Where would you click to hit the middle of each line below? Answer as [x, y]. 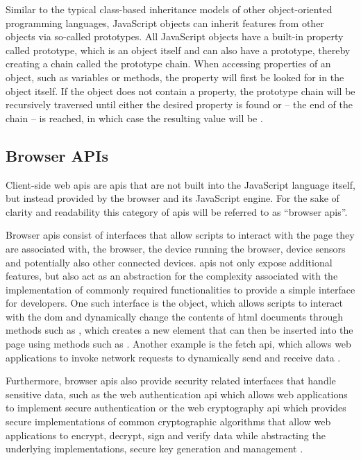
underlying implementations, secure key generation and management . [154, 449]
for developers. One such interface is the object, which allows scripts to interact [174, 303]
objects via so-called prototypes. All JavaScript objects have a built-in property [175, 36]
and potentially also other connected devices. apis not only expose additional [169, 262]
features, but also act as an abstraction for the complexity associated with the [172, 276]
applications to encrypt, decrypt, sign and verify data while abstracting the [166, 435]
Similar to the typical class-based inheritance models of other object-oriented [169, 9]
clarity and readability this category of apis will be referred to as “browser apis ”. [177, 211]
